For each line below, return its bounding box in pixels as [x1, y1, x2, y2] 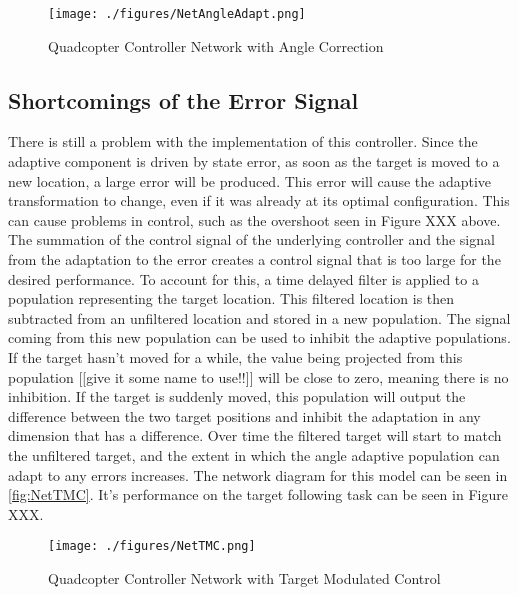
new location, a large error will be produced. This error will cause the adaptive [8, 170, 492, 191]
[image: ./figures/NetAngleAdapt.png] [48, 7, 306, 21]
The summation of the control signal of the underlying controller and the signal [8, 229, 495, 250]
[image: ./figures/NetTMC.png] [48, 539, 256, 554]
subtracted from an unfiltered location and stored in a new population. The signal [8, 307, 511, 328]
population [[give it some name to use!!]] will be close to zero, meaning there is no [8, 366, 509, 387]
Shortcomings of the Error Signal [8, 84, 359, 115]
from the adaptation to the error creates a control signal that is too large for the [8, 249, 501, 270]
